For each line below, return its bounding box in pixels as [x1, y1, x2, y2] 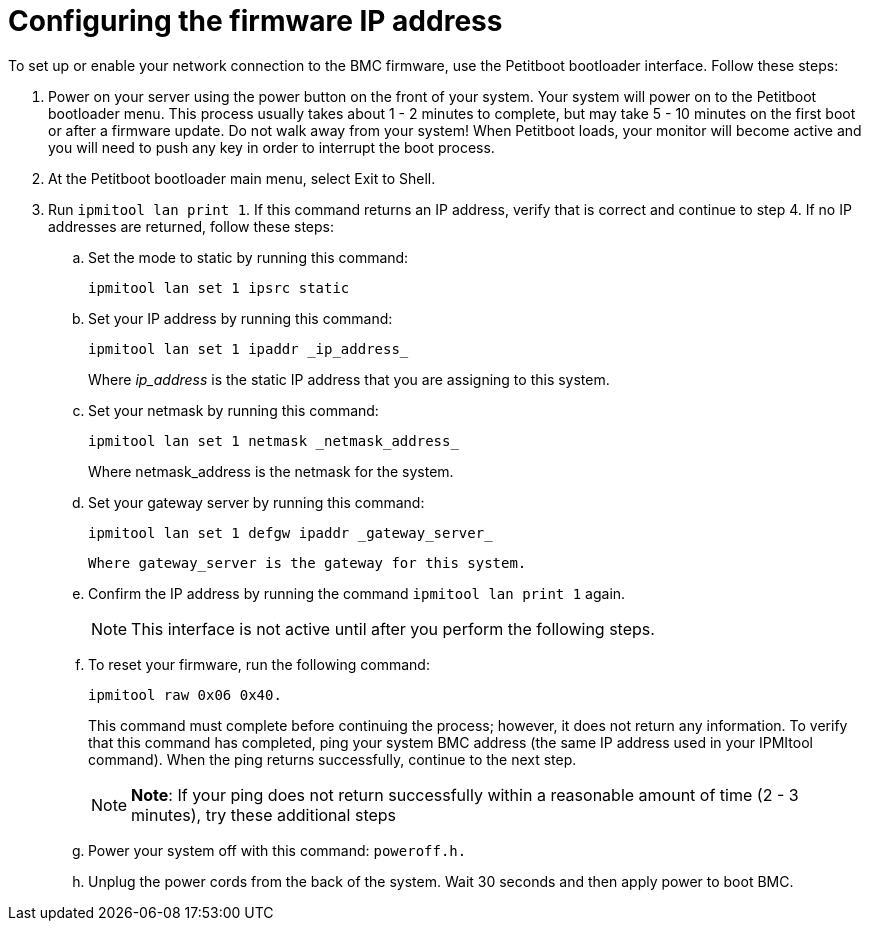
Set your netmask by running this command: [88, 401, 379, 419]
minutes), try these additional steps [131, 804, 397, 825]
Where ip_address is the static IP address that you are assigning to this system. [88, 370, 610, 388]
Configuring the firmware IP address [8, 4, 503, 38]
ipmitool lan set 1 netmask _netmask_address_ [88, 432, 459, 449]
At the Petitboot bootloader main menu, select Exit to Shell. [48, 169, 436, 187]
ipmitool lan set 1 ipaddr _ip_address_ [88, 340, 409, 357]
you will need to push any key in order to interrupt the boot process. [48, 138, 495, 156]
